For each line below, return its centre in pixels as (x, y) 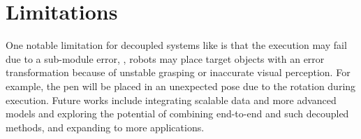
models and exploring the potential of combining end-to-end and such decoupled (177, 114)
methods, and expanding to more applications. (105, 127)
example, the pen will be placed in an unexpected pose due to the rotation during (181, 86)
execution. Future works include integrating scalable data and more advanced (171, 100)
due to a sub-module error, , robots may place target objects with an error (165, 58)
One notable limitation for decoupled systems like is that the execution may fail (176, 45)
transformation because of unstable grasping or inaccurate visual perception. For (178, 72)
